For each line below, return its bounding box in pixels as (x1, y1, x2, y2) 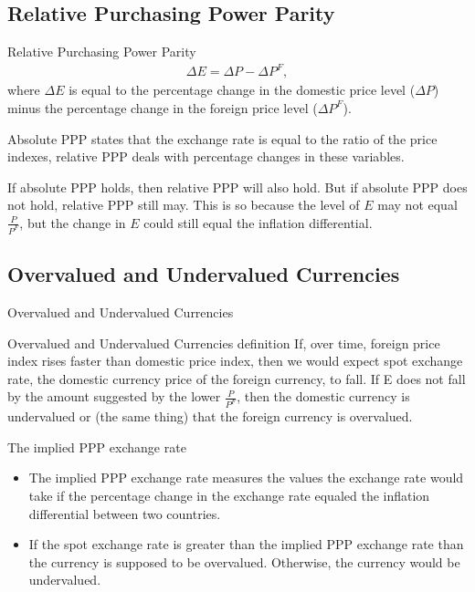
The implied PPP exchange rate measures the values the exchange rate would (28, 468, 464, 487)
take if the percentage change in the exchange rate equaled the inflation (28, 486, 430, 504)
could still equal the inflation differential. (143, 213, 373, 232)
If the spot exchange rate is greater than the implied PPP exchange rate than (28, 535, 464, 554)
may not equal (377, 195, 458, 214)
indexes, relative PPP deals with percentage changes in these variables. (7, 147, 405, 166)
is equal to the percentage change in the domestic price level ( (69, 80, 416, 99)
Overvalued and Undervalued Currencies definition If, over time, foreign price (7, 333, 440, 352)
